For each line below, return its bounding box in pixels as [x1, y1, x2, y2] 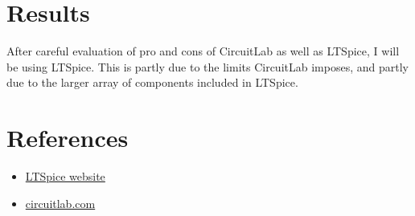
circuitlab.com [25, 194, 96, 211]
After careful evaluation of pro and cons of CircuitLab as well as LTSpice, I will [6, 43, 400, 59]
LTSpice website [25, 168, 105, 185]
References [6, 121, 129, 154]
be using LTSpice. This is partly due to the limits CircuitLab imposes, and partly [6, 58, 409, 75]
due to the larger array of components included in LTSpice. [6, 74, 298, 91]
